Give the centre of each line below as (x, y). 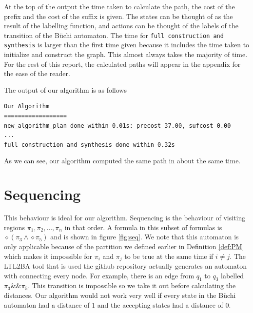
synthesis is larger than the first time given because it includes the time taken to (127, 45)
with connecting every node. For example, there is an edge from (99, 275)
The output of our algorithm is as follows (65, 89)
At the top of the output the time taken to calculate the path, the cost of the (119, 6)
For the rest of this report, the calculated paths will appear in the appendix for (122, 64)
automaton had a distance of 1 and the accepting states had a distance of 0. (117, 304)
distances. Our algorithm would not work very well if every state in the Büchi (120, 295)
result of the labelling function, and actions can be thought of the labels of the (121, 26)
